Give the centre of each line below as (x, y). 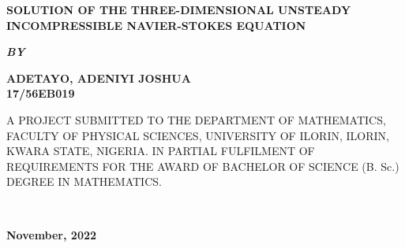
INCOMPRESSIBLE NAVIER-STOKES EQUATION (156, 25)
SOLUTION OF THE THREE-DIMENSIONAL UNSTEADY (179, 9)
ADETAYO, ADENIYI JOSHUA (99, 78)
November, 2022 (52, 234)
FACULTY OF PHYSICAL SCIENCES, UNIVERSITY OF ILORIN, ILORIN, (198, 135)
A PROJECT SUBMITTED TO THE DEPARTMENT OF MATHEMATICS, (196, 119)
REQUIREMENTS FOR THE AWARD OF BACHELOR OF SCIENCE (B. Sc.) (203, 166)
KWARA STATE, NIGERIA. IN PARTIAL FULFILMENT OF (161, 151)
